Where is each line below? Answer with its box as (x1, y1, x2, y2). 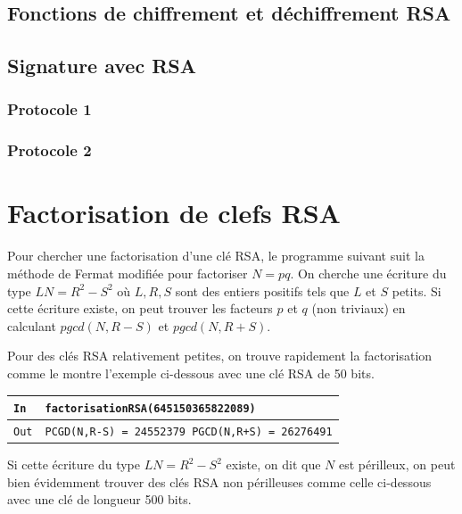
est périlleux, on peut (338, 455, 456, 474)
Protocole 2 (7, 139, 92, 162)
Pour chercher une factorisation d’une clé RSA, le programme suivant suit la (7, 246, 425, 265)
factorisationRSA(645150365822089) (45, 402, 256, 416)
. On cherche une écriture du (290, 263, 447, 282)
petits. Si (392, 281, 441, 300)
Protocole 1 (7, 98, 92, 120)
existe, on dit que (226, 455, 321, 474)
